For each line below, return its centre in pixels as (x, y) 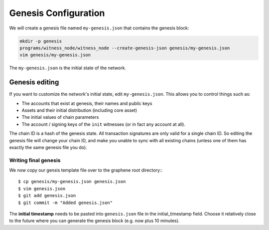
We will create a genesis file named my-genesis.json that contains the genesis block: (99, 28)
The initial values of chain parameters (60, 117)
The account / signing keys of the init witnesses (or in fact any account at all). (103, 124)
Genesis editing (34, 82)
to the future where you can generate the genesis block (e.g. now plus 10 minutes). (94, 221)
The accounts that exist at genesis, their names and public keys (87, 103)
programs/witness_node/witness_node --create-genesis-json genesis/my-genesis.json (125, 48)
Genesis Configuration (57, 13)
